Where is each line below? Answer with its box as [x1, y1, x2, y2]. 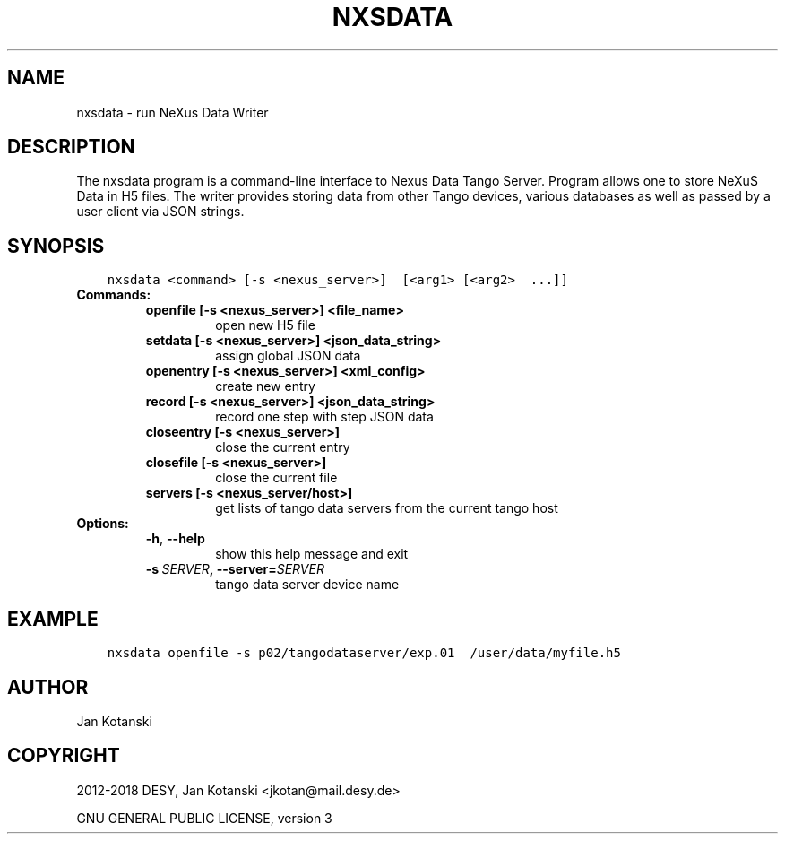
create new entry [215, 378, 315, 394]
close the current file [215, 470, 338, 486]
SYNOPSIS [7, 234, 105, 257]
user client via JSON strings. [76, 204, 245, 220]
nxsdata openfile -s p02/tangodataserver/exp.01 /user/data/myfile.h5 [107, 646, 621, 661]
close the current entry [215, 439, 350, 455]
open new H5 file [215, 317, 315, 334]
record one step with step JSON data [215, 409, 434, 425]
